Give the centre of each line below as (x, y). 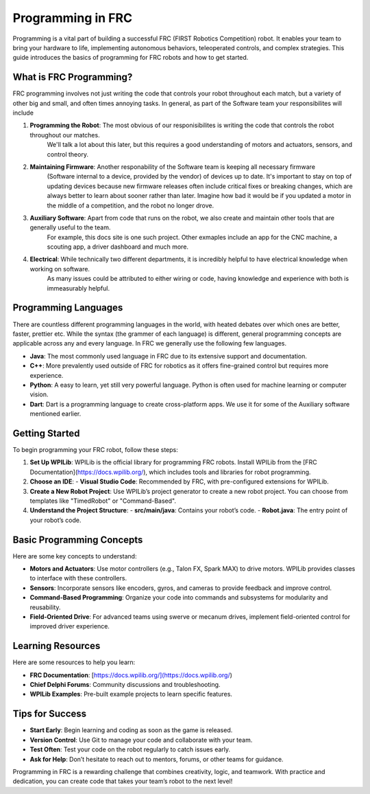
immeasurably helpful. (78, 288)
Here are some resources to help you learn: (74, 662)
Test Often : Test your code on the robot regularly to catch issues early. (130, 749)
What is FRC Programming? (73, 77)
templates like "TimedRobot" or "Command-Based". (103, 501)
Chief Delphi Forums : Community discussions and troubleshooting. (125, 685)
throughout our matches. (65, 135)
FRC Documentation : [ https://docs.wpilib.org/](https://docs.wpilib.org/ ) (131, 675)
